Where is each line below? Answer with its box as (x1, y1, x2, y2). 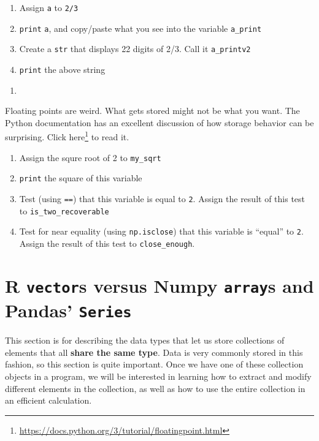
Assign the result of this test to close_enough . (19, 236, 195, 249)
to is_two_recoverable (19, 204, 109, 217)
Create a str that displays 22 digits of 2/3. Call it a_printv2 (19, 42, 251, 55)
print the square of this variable (19, 171, 142, 184)
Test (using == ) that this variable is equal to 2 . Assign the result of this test (19, 192, 305, 205)
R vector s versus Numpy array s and (5, 273, 314, 298)
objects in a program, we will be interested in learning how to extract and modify (5, 369, 312, 382)
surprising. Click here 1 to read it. (5, 129, 129, 143)
